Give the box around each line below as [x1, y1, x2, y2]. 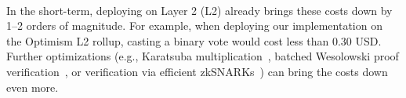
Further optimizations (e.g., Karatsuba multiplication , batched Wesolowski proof [6, 48, 399, 64]
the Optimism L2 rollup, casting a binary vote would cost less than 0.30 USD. [6, 32, 382, 49]
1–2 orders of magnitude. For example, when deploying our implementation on [6, 17, 382, 34]
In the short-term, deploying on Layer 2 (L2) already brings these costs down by [6, 2, 393, 18]
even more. [6, 78, 59, 95]
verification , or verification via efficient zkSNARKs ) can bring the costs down [6, 63, 388, 79]
